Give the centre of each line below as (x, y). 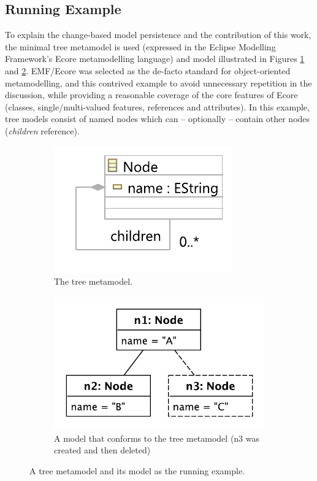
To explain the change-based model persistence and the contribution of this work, (158, 35)
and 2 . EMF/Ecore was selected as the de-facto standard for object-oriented (148, 70)
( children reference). (42, 130)
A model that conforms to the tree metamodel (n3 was (157, 438)
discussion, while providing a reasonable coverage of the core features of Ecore (151, 95)
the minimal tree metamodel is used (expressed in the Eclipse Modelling (140, 46)
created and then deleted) (102, 450)
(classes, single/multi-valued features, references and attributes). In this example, (157, 106)
